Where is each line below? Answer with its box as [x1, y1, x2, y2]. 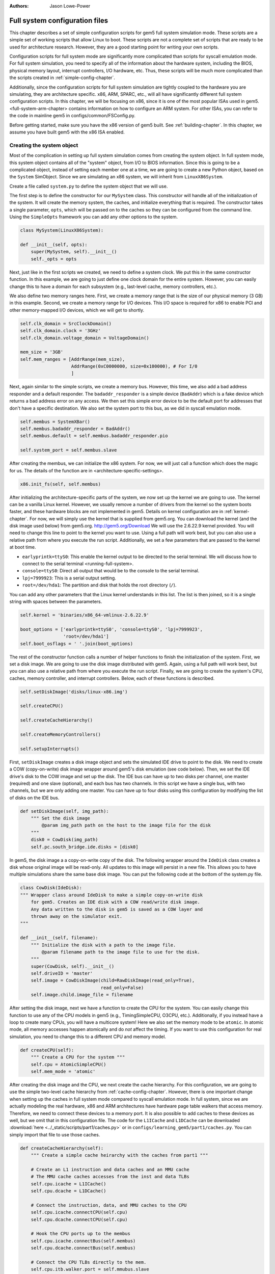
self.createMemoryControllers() [20, 732, 101, 737]
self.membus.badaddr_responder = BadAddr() [20, 426, 131, 432]
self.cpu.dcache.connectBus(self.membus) [31, 1245, 136, 1251]
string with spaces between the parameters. [9, 598, 102, 604]
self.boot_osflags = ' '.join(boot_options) [20, 641, 133, 647]
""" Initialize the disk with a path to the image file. [31, 942, 176, 948]
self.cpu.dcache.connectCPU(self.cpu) [31, 1216, 128, 1223]
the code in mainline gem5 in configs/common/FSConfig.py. [9, 113, 136, 119]
